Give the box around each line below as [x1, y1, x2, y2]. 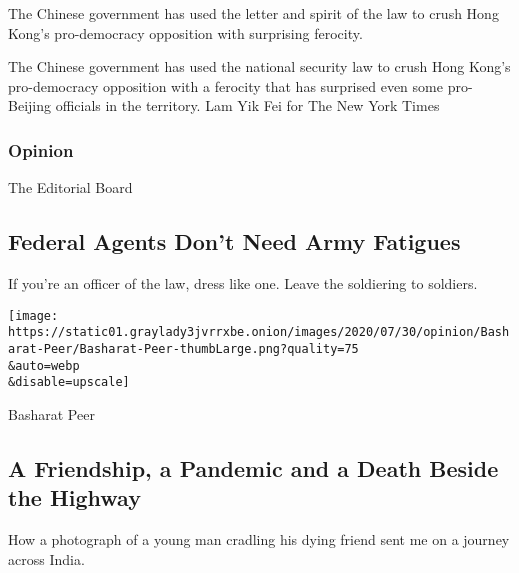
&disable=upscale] [8, 375, 130, 390]
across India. [8, 548, 85, 569]
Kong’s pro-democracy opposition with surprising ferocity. [8, 22, 363, 43]
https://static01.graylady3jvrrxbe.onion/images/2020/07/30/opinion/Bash [8, 325, 510, 340]
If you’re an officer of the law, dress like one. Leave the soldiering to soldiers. [8, 272, 478, 293]
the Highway [8, 482, 141, 513]
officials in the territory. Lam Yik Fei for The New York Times [55, 95, 440, 116]
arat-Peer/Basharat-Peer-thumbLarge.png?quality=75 [8, 341, 359, 356]
